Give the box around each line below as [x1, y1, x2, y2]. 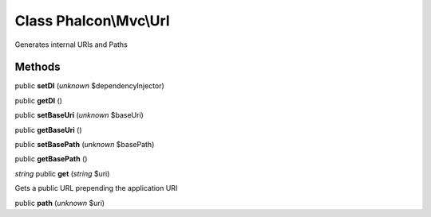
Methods [14, 60, 61, 74]
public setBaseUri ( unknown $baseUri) [14, 110, 144, 120]
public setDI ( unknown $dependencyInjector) [14, 81, 165, 91]
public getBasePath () [14, 154, 88, 164]
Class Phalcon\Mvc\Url [14, 12, 171, 29]
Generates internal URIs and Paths [14, 40, 128, 49]
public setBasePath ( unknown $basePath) [14, 140, 155, 149]
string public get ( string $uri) [14, 169, 110, 178]
